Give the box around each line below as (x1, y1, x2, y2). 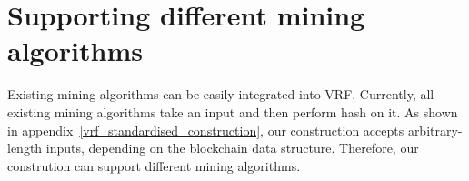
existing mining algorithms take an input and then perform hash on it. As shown (7, 102, 458, 121)
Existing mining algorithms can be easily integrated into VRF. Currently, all (7, 85, 434, 104)
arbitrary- (407, 120, 463, 139)
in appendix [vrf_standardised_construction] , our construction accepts (7, 120, 404, 139)
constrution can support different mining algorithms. (7, 156, 301, 175)
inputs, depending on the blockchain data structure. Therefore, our (45, 138, 419, 157)
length (7, 138, 43, 157)
